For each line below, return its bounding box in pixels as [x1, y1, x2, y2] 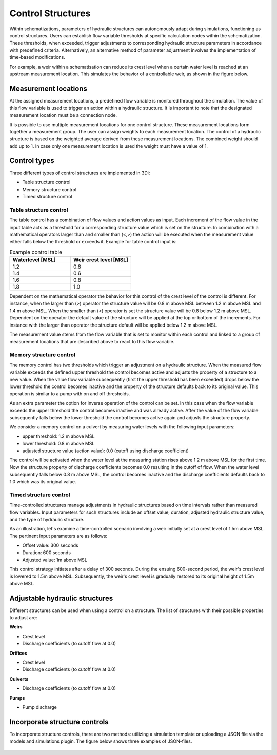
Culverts [9, 676, 29, 682]
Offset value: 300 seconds [22, 542, 79, 548]
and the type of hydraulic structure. [9, 516, 85, 522]
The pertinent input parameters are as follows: [9, 533, 108, 539]
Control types [9, 156, 55, 165]
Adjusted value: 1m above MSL [22, 557, 87, 563]
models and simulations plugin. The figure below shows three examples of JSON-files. [9, 738, 192, 744]
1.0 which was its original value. [9, 478, 76, 484]
